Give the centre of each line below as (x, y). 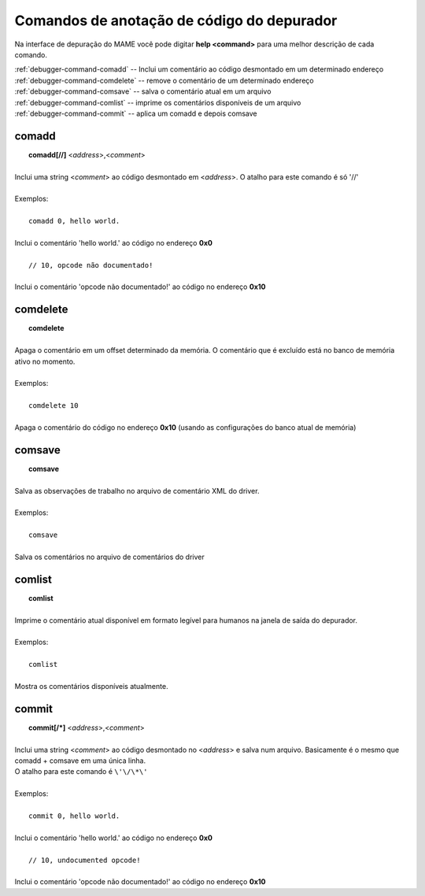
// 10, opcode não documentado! (91, 265)
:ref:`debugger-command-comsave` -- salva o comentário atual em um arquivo (143, 91)
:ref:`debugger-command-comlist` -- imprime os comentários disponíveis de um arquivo (158, 102)
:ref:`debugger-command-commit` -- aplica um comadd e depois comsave (136, 113)
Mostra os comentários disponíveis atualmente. (91, 686)
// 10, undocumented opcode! (85, 860)
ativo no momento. (45, 361)
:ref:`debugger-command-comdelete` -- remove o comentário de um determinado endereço (164, 80)
